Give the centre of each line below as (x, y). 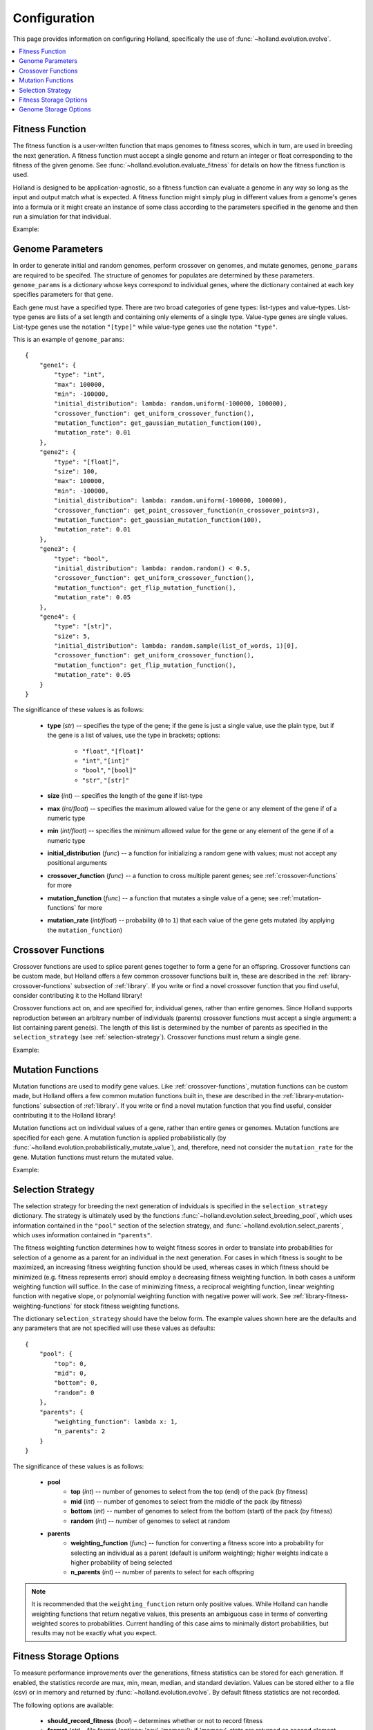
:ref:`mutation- (300, 898)
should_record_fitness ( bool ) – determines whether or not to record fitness (155, 1720)
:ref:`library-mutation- (313, 1096)
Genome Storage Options (55, 109)
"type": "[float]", (87, 462)
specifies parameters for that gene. (63, 295)
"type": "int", (80, 375)
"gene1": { (58, 365)
